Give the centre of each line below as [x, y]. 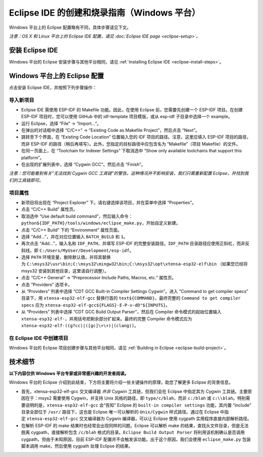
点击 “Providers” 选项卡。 [47, 284]
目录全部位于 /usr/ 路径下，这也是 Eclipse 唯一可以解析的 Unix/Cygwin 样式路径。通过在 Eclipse [120, 412]
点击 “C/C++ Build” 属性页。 [49, 209]
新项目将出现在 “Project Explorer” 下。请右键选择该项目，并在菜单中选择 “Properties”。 [109, 202]
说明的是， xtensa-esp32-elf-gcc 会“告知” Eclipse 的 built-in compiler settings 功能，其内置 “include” [138, 405]
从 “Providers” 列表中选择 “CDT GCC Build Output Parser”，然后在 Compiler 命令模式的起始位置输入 [121, 312]
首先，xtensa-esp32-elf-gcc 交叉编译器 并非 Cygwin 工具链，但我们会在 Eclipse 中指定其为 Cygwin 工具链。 [130, 391]
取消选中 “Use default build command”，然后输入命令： [77, 216]
